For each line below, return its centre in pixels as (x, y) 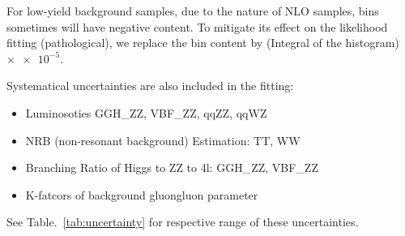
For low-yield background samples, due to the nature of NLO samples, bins (193, 11)
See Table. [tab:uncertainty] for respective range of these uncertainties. (183, 222)
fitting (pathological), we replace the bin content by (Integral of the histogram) (203, 43)
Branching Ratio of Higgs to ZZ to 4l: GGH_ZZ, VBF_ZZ (172, 167)
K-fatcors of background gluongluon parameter (142, 194)
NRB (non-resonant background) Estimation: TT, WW (163, 140)
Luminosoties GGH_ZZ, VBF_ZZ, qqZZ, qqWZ (146, 112)
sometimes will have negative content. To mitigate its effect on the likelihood (197, 26)
